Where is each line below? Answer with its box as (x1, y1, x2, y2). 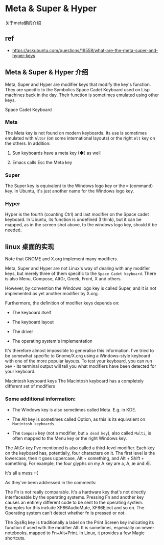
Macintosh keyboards (12, 421, 54, 426)
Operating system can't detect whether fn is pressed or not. (5, 510, 126, 516)
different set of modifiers (5, 383, 55, 389)
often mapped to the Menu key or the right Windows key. (12, 435, 127, 441)
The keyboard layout (12, 319, 54, 325)
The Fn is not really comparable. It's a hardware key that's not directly (5, 489, 146, 495)
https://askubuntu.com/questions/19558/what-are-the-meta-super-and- (12, 47, 158, 53)
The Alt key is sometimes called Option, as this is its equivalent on (12, 416, 145, 422)
